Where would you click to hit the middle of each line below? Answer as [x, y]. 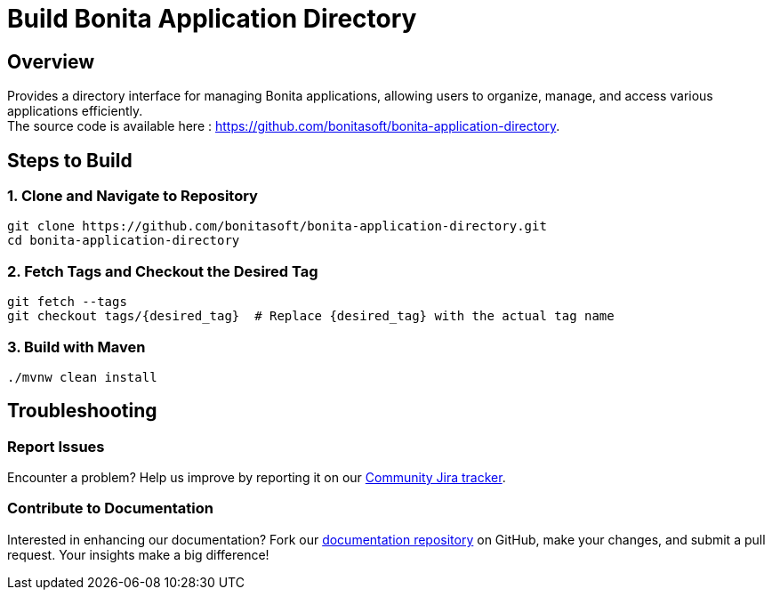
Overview [51, 61]
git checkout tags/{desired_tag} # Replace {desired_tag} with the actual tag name [311, 316]
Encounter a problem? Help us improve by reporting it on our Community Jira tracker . [257, 478]
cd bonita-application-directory [124, 241]
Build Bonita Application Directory [212, 19]
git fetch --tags [67, 302]
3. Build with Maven [76, 347]
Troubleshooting [82, 411]
